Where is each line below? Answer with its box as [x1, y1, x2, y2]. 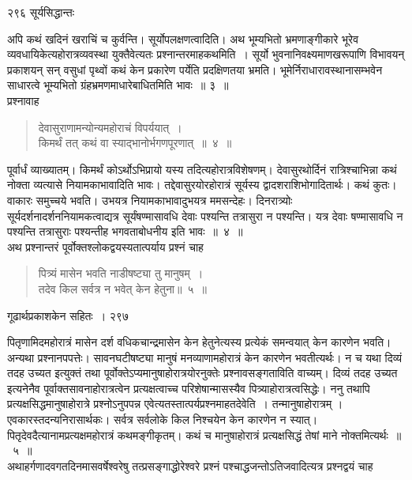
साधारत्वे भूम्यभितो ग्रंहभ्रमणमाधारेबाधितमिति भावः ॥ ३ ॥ [7, 77, 229, 93]
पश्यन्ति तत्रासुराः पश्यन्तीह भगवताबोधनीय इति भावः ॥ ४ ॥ [7, 223, 243, 240]
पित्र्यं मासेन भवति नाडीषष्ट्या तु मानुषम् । [38, 265, 204, 282]
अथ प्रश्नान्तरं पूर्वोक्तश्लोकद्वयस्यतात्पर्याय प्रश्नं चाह [7, 238, 204, 255]
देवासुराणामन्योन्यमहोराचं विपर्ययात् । [38, 119, 182, 135]
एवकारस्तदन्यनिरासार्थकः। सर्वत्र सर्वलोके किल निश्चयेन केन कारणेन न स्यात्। [7, 411, 318, 428]
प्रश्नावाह [7, 92, 39, 108]
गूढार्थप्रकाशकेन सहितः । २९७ [7, 307, 129, 323]
